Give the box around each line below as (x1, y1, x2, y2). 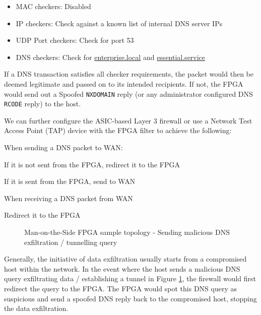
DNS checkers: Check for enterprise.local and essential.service (16, 51, 206, 62)
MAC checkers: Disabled (16, 1, 91, 11)
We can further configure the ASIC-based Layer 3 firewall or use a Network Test (4, 115, 252, 125)
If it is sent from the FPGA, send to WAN (4, 176, 136, 186)
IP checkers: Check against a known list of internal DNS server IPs (16, 18, 223, 28)
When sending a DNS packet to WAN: (4, 142, 123, 153)
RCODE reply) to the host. (4, 98, 81, 109)
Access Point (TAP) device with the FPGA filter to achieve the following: (4, 125, 232, 136)
